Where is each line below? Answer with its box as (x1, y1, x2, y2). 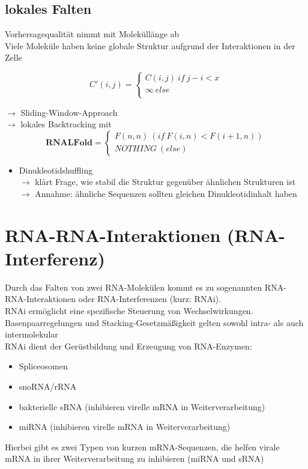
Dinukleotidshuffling (19, 163, 93, 176)
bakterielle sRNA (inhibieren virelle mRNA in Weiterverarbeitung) (19, 400, 265, 413)
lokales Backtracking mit (20, 118, 112, 130)
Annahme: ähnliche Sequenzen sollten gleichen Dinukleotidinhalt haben (35, 187, 297, 199)
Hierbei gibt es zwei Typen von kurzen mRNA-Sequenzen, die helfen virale (5, 440, 280, 453)
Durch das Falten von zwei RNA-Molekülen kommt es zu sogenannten (5, 280, 262, 293)
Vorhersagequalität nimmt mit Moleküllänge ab (5, 28, 180, 40)
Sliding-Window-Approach (20, 106, 118, 118)
